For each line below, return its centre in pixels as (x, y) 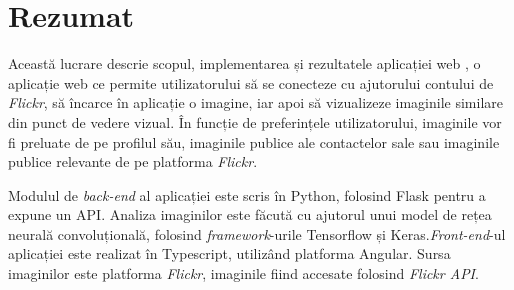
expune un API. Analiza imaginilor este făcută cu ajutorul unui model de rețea (250, 214)
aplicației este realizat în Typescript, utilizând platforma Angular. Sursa (229, 253)
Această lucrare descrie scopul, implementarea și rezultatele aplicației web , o (244, 63)
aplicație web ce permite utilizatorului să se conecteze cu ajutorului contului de (251, 82)
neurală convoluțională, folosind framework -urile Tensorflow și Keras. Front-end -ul (257, 233)
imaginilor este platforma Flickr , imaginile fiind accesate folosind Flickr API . (243, 273)
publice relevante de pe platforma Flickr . (133, 161)
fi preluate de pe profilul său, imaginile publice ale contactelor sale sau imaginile (254, 141)
